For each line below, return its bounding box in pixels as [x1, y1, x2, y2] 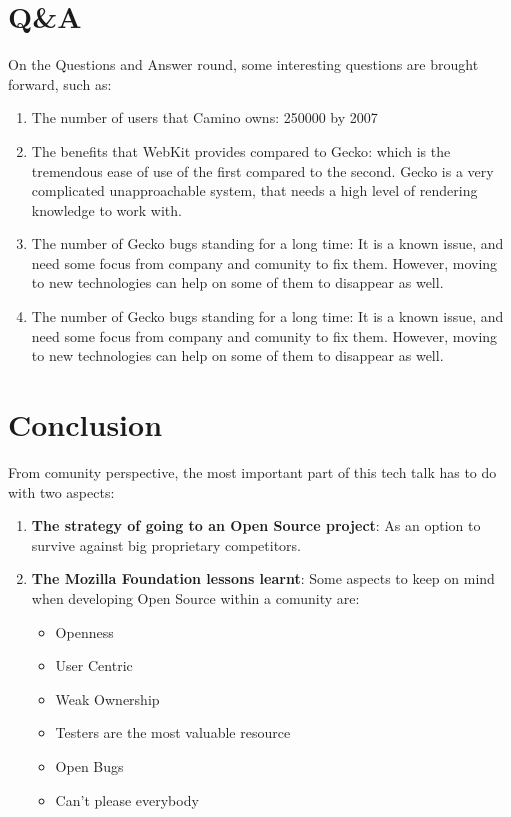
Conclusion [8, 404, 163, 445]
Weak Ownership [55, 688, 160, 709]
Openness [55, 621, 114, 642]
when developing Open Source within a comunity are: [31, 587, 360, 608]
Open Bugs [55, 755, 124, 776]
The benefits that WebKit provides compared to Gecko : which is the [31, 140, 451, 161]
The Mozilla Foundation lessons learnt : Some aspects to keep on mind [31, 568, 495, 589]
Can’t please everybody [55, 789, 199, 810]
